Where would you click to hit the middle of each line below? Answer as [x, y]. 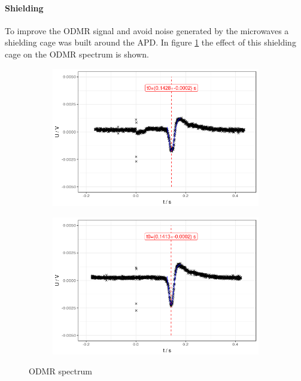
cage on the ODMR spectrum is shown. [77, 54]
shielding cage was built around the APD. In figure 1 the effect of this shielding [150, 42]
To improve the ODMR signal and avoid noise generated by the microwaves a [147, 30]
